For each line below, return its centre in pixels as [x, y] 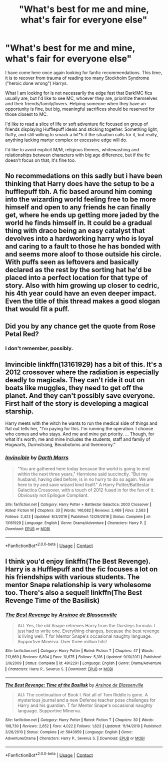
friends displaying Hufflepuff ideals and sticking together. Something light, [82, 129]
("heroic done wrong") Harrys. [37, 83]
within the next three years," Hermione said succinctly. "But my [82, 474]
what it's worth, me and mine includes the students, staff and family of [78, 439]
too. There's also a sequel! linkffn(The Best [74, 593]
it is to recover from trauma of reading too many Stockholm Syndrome [77, 78]
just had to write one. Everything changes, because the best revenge [88, 631]
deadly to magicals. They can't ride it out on [75, 380]
